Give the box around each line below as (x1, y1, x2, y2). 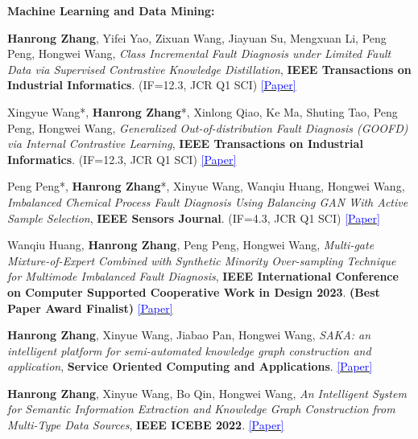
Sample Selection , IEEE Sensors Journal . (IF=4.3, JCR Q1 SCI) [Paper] (7, 209, 380, 226)
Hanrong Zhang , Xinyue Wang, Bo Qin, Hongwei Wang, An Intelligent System (7, 384, 407, 401)
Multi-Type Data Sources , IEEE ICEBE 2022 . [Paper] (7, 416, 284, 433)
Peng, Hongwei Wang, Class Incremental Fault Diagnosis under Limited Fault (7, 45, 391, 62)
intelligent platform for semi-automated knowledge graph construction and (7, 342, 371, 359)
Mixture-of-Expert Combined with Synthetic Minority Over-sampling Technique (7, 252, 396, 269)
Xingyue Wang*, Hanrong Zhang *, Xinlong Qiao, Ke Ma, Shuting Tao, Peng (7, 103, 398, 120)
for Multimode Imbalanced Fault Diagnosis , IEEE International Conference (7, 268, 399, 285)
